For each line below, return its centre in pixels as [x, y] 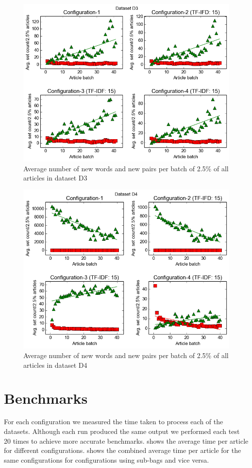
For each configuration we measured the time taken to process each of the [114, 422]
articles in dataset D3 [55, 178]
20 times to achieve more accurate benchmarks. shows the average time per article [126, 441]
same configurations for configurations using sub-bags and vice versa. [107, 459]
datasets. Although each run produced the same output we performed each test [122, 431]
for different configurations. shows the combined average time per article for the [123, 450]
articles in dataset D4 [55, 365]
